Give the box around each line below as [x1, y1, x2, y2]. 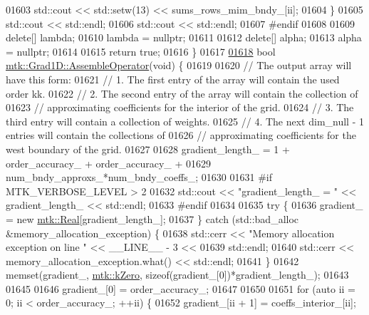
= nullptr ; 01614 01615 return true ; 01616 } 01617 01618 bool [6, 43, 276, 58]
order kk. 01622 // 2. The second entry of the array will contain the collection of [6, 86, 358, 100]
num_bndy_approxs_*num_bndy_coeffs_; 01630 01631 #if [6, 170, 272, 185]
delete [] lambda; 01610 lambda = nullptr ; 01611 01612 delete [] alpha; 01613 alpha [6, 30, 362, 45]
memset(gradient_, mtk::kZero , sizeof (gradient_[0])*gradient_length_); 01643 [6, 267, 349, 282]
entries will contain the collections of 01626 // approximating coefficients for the [6, 128, 356, 143]
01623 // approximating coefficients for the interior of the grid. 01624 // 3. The [6, 100, 354, 115]
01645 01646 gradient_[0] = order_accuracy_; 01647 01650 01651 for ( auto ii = [6, 281, 355, 296]
